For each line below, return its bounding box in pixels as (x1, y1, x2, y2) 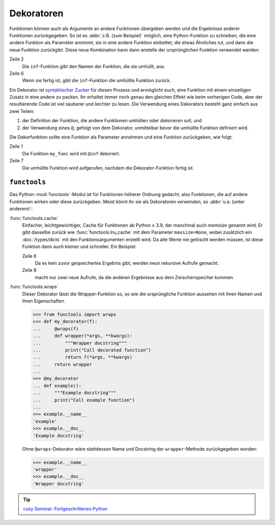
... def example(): (33, 382, 81, 389)
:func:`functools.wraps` (9, 284, 59, 290)
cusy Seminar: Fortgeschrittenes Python (23, 506, 108, 512)
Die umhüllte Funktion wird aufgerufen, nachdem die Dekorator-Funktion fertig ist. (22, 164, 195, 171)
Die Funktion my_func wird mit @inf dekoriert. (22, 150, 120, 156)
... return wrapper (33, 362, 93, 367)
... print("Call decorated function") (33, 347, 151, 353)
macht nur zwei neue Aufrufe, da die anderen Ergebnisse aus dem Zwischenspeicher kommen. (35, 274, 234, 280)
